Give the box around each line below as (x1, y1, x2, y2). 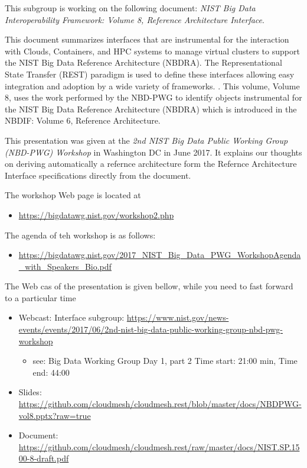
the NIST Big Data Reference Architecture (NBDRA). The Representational (5, 56, 282, 69)
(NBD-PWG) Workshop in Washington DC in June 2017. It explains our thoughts (5, 146, 302, 158)
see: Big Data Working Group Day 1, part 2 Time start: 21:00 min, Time (32, 354, 298, 367)
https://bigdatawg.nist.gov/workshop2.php (18, 208, 174, 221)
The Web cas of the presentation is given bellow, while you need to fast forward (5, 280, 293, 292)
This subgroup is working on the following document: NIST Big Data (5, 2, 256, 14)
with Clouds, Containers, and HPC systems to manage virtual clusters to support (5, 44, 300, 57)
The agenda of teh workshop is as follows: (5, 228, 156, 241)
